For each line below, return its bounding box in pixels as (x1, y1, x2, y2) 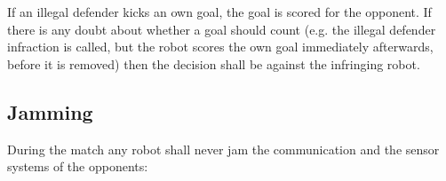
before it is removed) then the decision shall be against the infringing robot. (7, 54, 420, 73)
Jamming (7, 98, 93, 125)
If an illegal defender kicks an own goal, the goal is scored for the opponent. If (7, 3, 432, 20)
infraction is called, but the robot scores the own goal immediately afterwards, (7, 37, 434, 56)
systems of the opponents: (7, 157, 148, 176)
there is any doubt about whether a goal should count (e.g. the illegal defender (7, 20, 436, 38)
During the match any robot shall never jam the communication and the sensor (7, 139, 440, 158)
